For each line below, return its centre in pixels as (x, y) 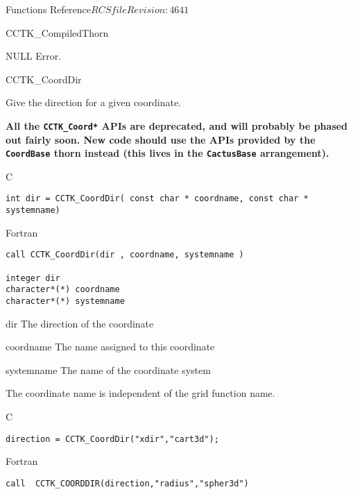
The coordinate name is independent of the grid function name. (140, 393)
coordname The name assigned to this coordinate (110, 347)
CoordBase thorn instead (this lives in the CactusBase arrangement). (167, 153)
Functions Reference (49, 9)
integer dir (33, 278)
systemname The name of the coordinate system (108, 369)
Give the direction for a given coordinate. (94, 102)
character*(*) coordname (63, 290)
